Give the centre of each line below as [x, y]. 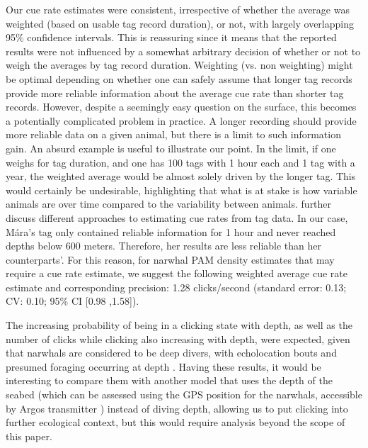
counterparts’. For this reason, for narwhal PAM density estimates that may [170, 259]
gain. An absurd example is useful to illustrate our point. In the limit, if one [171, 148]
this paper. [29, 436]
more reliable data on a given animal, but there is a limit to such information [173, 134]
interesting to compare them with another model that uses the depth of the [169, 380]
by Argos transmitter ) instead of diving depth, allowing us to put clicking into [177, 408]
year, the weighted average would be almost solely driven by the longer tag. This [181, 176]
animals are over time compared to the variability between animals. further [169, 204]
